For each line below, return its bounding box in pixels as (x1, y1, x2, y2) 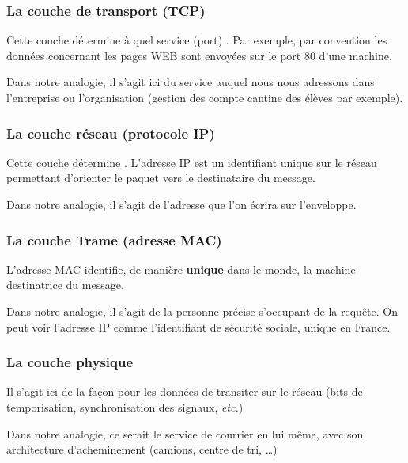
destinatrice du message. (6, 276, 124, 293)
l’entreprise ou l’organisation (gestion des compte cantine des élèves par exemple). (6, 89, 403, 105)
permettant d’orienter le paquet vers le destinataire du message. (6, 169, 315, 186)
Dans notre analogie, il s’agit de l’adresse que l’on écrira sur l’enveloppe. (6, 196, 357, 212)
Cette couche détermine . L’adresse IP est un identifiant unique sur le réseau (6, 154, 377, 170)
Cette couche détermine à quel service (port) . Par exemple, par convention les (6, 32, 387, 48)
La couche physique (6, 352, 134, 372)
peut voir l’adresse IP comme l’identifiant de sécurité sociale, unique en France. (6, 318, 391, 335)
